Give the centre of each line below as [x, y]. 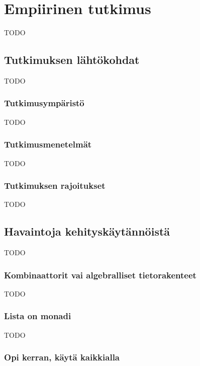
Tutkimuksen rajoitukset [55, 186]
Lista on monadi [38, 316]
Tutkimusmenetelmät [48, 144]
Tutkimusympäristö [44, 103]
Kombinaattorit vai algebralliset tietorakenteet [100, 275]
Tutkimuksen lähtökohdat [72, 60]
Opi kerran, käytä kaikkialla [62, 357]
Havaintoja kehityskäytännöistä [87, 231]
